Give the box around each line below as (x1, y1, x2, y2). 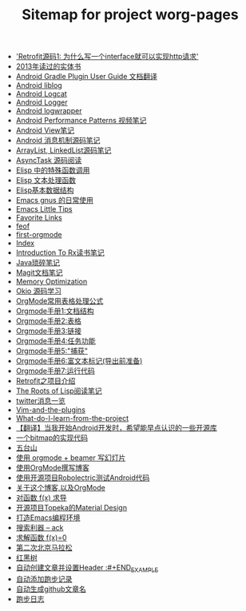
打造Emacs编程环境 (15, 513, 81, 522)
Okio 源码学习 (15, 286, 61, 296)
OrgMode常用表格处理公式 (15, 296, 104, 306)
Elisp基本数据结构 (15, 185, 74, 195)
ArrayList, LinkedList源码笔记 (15, 145, 112, 155)
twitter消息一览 (15, 396, 65, 406)
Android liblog (15, 81, 62, 90)
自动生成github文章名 (15, 584, 86, 593)
